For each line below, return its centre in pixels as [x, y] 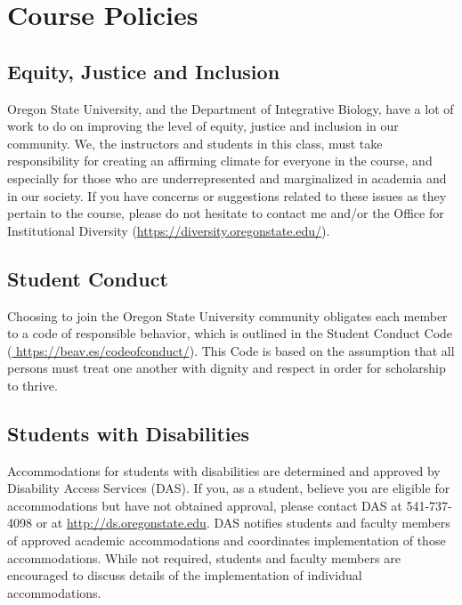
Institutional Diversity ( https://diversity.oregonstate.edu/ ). [169, 230]
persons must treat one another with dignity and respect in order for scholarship [227, 368]
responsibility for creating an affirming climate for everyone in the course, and [220, 161]
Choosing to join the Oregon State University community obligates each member [227, 315]
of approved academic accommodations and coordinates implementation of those [227, 540]
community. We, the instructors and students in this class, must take [195, 143]
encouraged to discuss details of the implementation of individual [185, 575]
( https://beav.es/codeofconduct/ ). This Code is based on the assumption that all [231, 350]
